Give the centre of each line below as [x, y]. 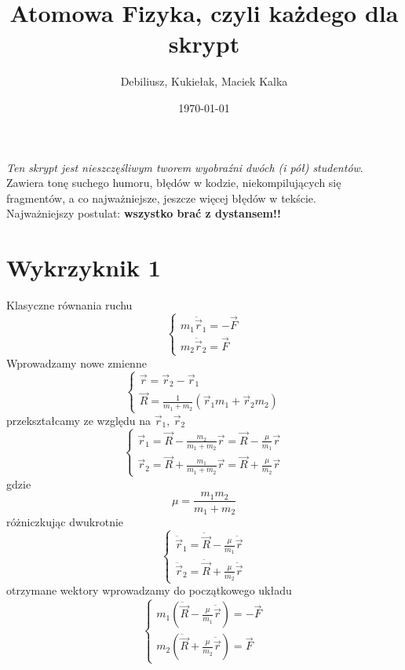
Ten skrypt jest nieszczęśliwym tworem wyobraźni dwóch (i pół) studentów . [185, 167]
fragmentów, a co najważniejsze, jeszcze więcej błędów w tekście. [161, 198]
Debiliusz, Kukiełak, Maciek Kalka [204, 81]
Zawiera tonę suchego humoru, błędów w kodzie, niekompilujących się [174, 183]
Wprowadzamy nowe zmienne [77, 362]
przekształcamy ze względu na [79, 420]
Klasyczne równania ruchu [69, 305]
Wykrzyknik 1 [84, 267]
